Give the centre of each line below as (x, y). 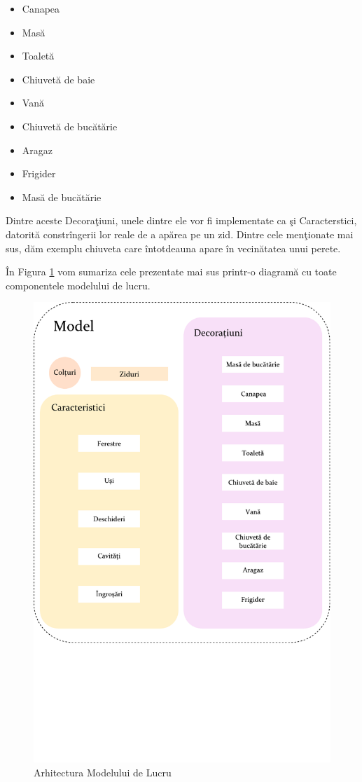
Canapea (41, 8)
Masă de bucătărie (62, 197)
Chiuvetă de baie (58, 79)
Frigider (39, 173)
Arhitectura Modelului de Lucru (103, 772)
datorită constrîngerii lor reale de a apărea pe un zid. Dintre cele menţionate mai (180, 234)
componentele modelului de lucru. (78, 285)
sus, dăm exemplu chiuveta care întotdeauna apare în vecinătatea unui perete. (173, 248)
